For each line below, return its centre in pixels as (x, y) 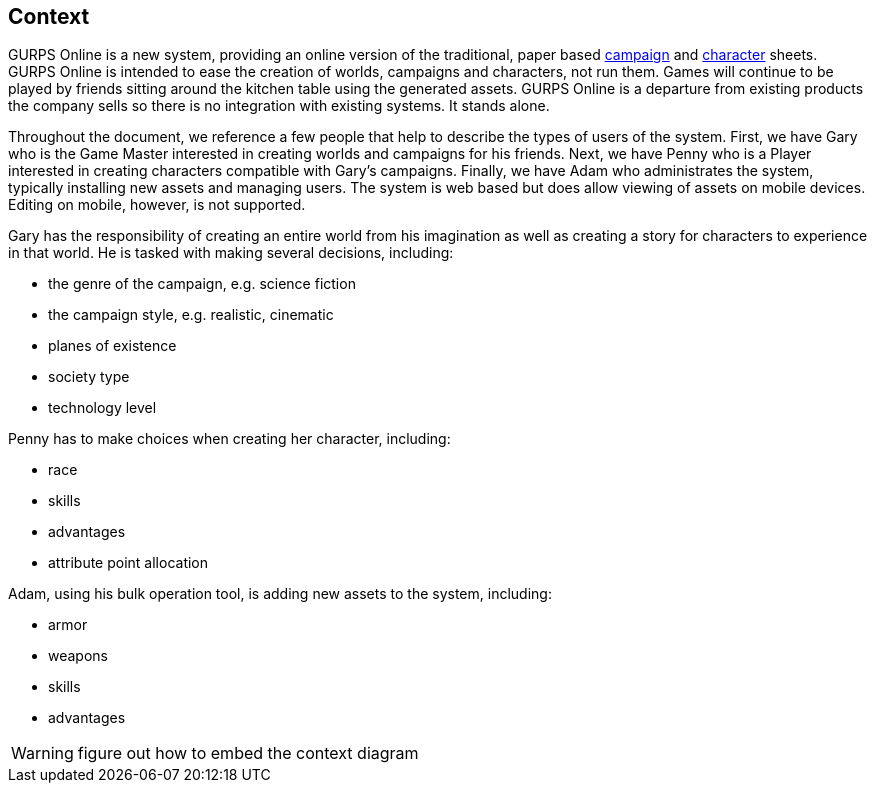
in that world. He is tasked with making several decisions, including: (231, 253)
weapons (78, 656)
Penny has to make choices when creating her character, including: (229, 439)
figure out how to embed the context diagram (248, 753)
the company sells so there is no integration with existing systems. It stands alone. (279, 106)
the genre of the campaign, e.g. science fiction (202, 284)
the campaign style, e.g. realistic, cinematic (191, 315)
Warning (42, 753)
